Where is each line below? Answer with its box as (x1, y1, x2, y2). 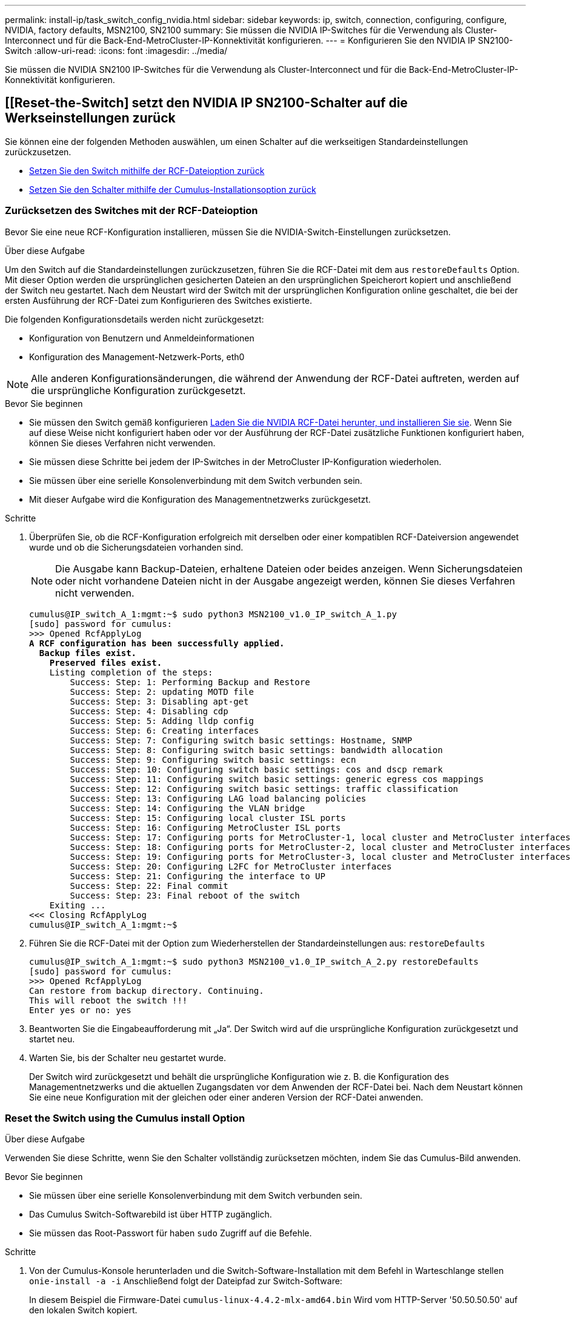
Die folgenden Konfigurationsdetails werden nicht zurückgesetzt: (5, 313, 264, 324)
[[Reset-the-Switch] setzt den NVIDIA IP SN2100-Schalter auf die (5, 95, 408, 111)
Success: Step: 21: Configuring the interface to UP (70, 871, 325, 881)
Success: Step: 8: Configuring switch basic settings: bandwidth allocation (70, 745, 443, 755)
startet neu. (29, 1033, 75, 1044)
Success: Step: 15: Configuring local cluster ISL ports (70, 812, 346, 823)
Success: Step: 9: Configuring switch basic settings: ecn (70, 754, 356, 765)
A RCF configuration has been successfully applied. (29, 638, 285, 648)
